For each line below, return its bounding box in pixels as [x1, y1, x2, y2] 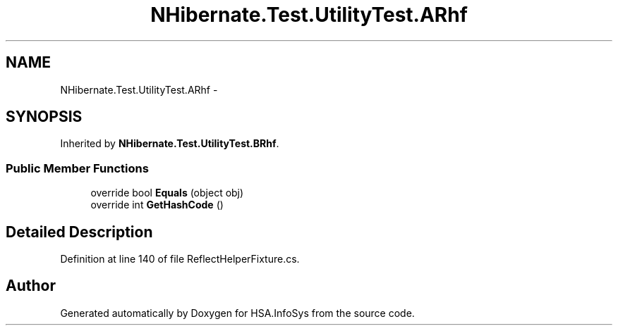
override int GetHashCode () [90, 199, 224, 211]
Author [6, 277, 56, 295]
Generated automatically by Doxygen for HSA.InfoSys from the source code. [60, 306, 415, 319]
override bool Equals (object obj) [90, 187, 244, 199]
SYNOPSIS [6, 108, 83, 126]
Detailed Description [6, 223, 153, 241]
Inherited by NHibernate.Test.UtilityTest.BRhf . [60, 137, 279, 150]
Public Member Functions [6, 161, 149, 175]
